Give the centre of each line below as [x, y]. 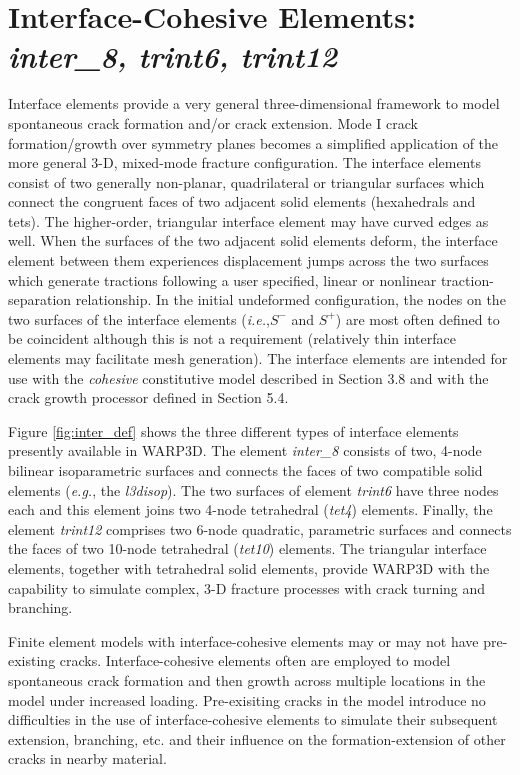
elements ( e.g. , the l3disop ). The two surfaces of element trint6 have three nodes [253, 489]
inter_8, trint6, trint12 [173, 56]
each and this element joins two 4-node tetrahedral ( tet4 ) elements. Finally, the [250, 509]
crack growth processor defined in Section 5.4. [148, 397]
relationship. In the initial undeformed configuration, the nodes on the [290, 299]
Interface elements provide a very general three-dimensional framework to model [254, 103]
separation [40, 299]
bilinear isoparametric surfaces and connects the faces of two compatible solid [245, 470]
